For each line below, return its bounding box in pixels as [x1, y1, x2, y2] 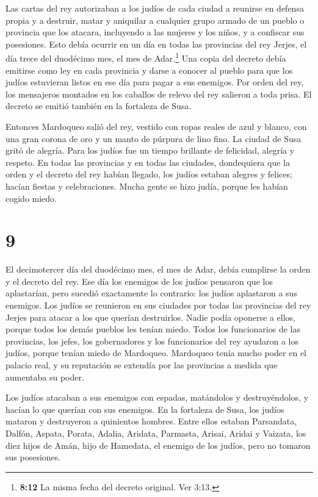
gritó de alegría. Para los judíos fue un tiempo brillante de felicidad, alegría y [5, 144, 295, 157]
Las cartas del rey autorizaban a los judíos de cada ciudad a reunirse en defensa [5, 2, 304, 14]
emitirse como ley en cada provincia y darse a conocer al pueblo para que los [5, 63, 293, 76]
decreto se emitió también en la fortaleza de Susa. [5, 99, 192, 112]
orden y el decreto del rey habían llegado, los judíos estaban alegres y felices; [5, 168, 292, 181]
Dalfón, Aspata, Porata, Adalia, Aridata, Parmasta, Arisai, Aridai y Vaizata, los [5, 427, 306, 439]
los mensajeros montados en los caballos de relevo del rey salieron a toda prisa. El [5, 87, 312, 100]
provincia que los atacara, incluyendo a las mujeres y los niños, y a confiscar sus [5, 26, 305, 38]
